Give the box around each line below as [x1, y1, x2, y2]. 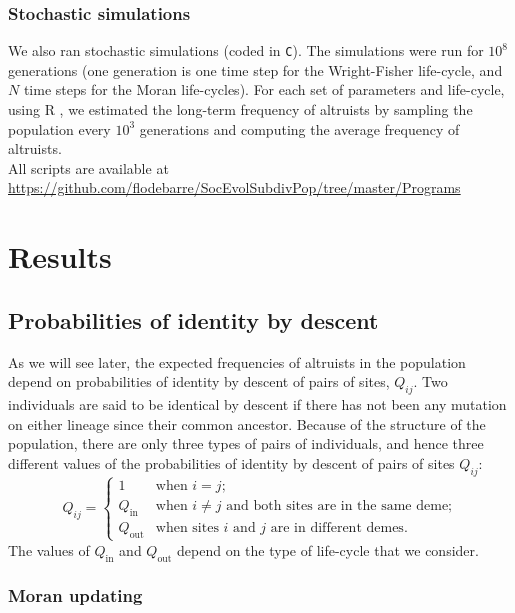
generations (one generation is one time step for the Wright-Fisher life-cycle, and [8, 59, 503, 80]
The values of [8, 539, 90, 560]
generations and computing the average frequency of [139, 118, 460, 139]
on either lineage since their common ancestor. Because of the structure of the [8, 413, 486, 434]
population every [8, 118, 111, 139]
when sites [155, 520, 219, 535]
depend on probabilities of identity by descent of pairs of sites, [8, 371, 390, 392]
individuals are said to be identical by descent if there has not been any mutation [8, 394, 507, 414]
